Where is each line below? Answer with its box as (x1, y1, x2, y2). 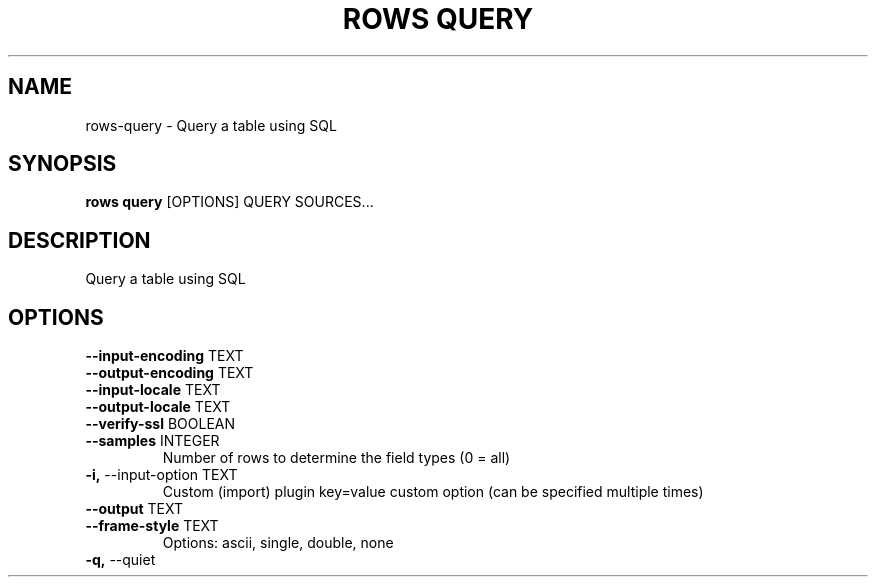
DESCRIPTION (8, 227, 151, 253)
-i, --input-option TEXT (85, 466, 238, 484)
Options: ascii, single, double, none (162, 534, 394, 552)
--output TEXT (85, 500, 184, 518)
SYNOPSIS (8, 151, 117, 177)
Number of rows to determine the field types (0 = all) (162, 449, 511, 467)
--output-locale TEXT (85, 398, 231, 416)
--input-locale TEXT (85, 381, 221, 399)
